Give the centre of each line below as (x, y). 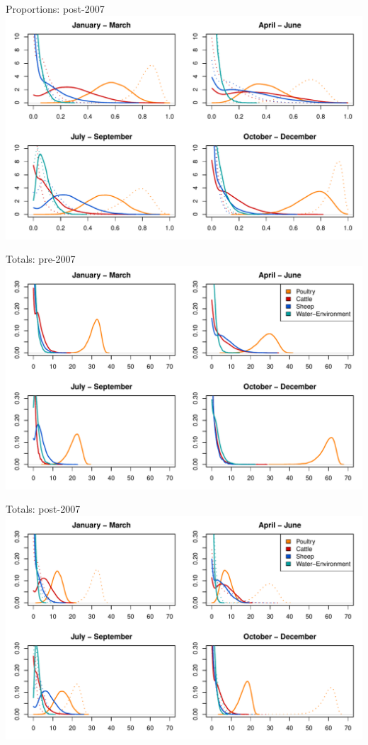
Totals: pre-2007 (41, 259)
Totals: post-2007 (43, 509)
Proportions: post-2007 (55, 8)
